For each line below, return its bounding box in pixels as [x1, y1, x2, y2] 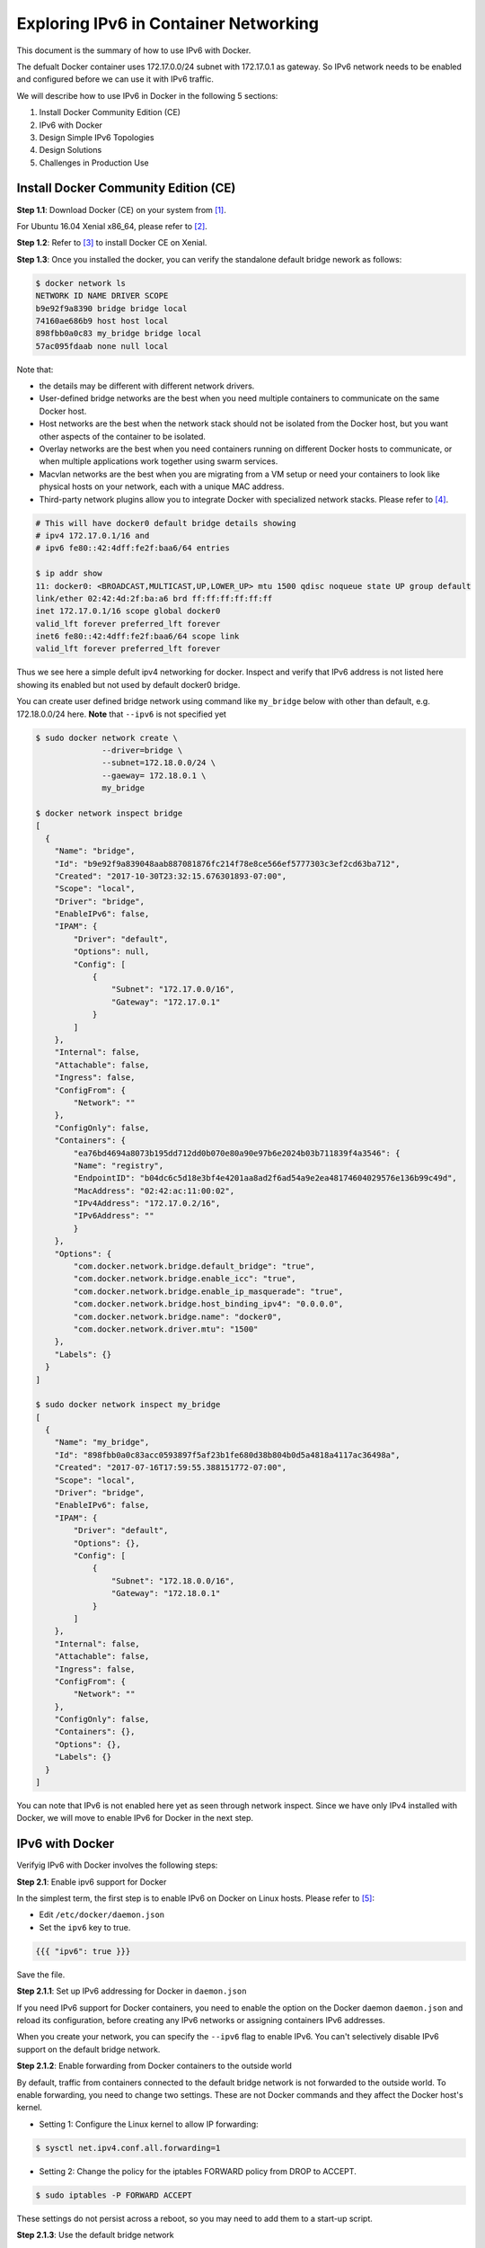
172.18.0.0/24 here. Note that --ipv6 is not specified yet [16, 709, 226, 719]
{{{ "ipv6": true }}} [35, 1946, 131, 1956]
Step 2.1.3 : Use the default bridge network [16, 2230, 174, 2241]
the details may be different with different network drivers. [39, 380, 255, 391]
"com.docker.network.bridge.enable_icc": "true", [73, 1273, 296, 1284]
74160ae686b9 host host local [35, 316, 169, 326]
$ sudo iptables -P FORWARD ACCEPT [35, 2190, 192, 2200]
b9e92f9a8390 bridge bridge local [35, 303, 188, 314]
